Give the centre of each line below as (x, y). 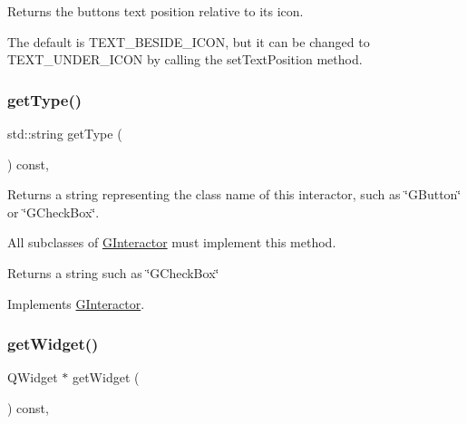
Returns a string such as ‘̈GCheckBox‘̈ (113, 272)
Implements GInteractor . (76, 303)
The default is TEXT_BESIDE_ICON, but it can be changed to (189, 41)
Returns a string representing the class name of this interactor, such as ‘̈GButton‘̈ (234, 194)
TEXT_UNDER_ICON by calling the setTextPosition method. (185, 59)
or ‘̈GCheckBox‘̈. (54, 212)
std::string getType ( (65, 133)
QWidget (33, 377)
